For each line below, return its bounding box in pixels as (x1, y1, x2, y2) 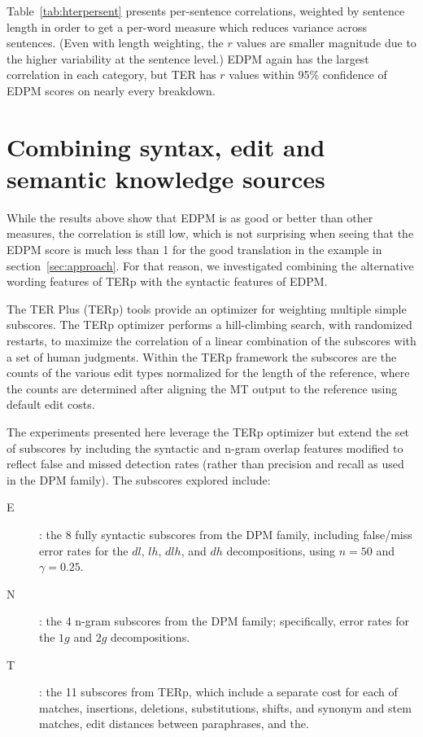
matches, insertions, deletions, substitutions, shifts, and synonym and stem (39, 699, 412, 716)
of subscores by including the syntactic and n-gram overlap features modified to (7, 439, 403, 456)
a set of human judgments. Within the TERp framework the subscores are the (7, 348, 397, 365)
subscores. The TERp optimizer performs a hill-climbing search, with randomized (7, 316, 412, 333)
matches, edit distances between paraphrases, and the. (39, 715, 309, 732)
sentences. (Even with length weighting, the (7, 34, 224, 51)
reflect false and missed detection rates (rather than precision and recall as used (7, 455, 404, 472)
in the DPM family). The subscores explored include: (7, 471, 271, 488)
